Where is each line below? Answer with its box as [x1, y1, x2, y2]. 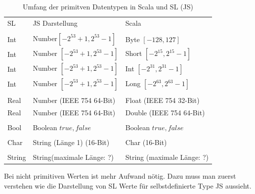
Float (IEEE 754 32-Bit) [125, 95, 200, 105]
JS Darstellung [33, 17, 78, 28]
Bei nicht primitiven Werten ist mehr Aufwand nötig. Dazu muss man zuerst [4, 171, 236, 181]
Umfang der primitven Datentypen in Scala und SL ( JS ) [23, 1, 193, 11]
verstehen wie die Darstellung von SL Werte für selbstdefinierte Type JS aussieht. [4, 181, 252, 191]
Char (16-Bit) [125, 137, 167, 147]
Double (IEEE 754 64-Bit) [125, 107, 205, 118]
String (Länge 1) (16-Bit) [33, 137, 110, 147]
